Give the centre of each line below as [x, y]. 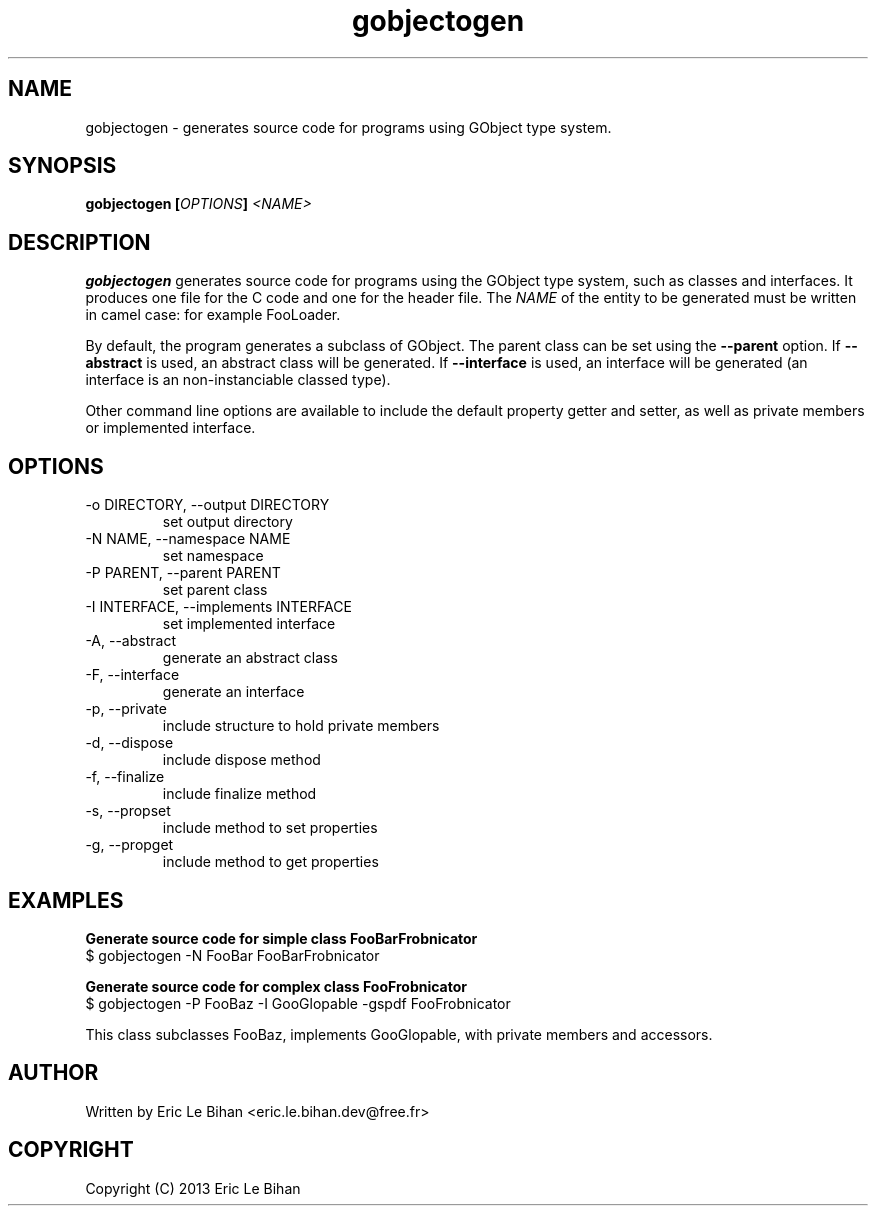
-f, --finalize [125, 777]
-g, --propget [129, 845]
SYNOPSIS [62, 166]
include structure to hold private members [301, 726]
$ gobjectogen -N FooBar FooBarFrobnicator [232, 955]
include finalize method [239, 794]
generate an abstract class [250, 658]
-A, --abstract [130, 641]
